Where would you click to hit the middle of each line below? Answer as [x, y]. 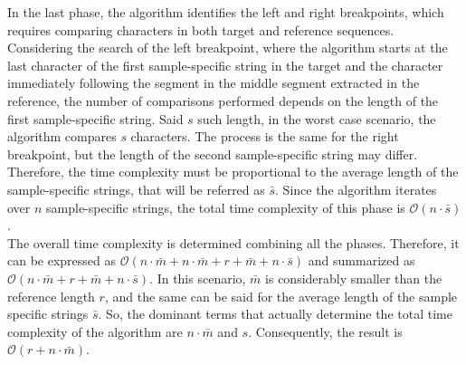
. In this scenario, [198, 278]
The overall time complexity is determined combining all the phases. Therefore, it [233, 242]
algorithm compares [62, 136]
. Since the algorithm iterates [356, 189]
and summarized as [361, 260]
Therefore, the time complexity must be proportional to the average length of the [233, 172]
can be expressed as [62, 260]
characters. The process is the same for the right [265, 136]
